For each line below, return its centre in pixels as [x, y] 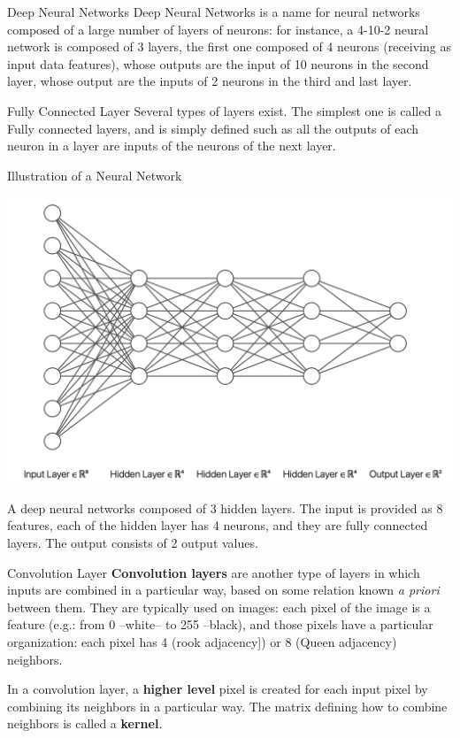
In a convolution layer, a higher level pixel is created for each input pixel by [218, 689]
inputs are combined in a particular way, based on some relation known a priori [223, 590]
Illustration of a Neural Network [95, 175]
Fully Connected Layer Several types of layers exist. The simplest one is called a [224, 110]
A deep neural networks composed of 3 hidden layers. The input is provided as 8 [225, 507]
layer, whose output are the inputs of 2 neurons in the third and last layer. [210, 81]
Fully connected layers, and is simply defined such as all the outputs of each [213, 128]
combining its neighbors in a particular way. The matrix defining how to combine [227, 706]
